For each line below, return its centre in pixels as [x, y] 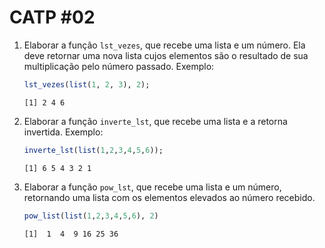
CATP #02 [52, 17]
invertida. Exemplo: [63, 132]
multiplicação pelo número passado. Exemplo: [119, 66]
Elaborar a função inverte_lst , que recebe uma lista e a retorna [155, 121]
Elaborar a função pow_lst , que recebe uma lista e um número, [152, 187]
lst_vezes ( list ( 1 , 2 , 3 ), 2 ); [87, 84]
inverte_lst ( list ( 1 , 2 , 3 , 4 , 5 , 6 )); [93, 150]
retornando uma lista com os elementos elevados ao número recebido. [169, 197]
